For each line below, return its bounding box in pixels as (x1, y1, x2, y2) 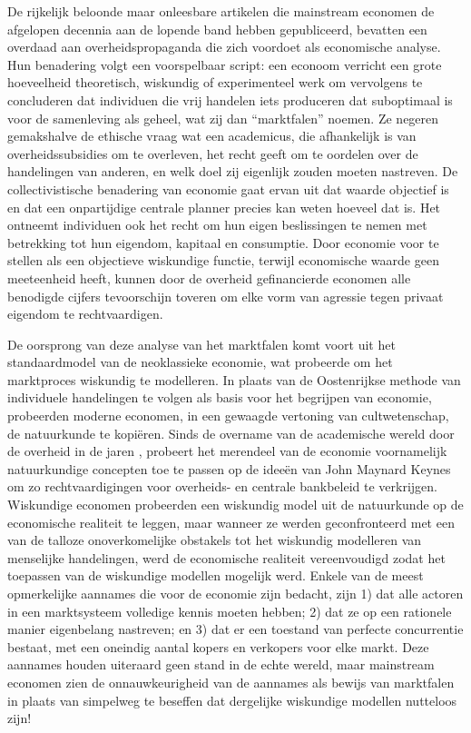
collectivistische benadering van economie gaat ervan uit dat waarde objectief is (7, 179, 449, 198)
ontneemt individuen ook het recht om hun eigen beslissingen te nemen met (7, 215, 427, 234)
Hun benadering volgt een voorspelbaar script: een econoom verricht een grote (7, 54, 442, 74)
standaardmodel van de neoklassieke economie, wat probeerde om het (7, 352, 393, 371)
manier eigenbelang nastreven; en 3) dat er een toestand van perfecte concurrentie (7, 619, 464, 639)
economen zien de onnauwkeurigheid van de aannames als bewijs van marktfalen (7, 672, 455, 691)
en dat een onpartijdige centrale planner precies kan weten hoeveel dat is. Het (7, 197, 441, 216)
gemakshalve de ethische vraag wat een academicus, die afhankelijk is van (7, 126, 417, 145)
